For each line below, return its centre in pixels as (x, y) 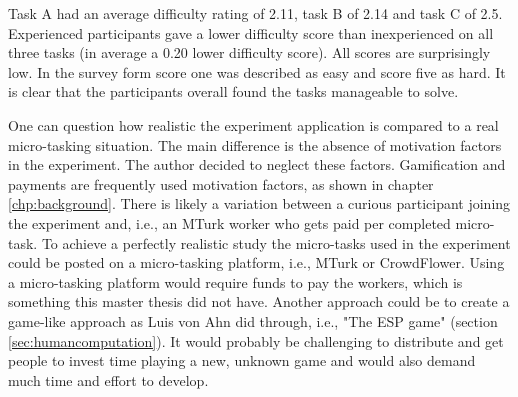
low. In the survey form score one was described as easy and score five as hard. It (257, 71)
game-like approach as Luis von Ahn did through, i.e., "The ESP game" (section (253, 320)
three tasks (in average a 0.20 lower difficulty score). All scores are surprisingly (249, 52)
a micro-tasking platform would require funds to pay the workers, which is (235, 281)
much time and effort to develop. (108, 379)
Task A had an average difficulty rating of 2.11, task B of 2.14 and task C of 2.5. (255, 13)
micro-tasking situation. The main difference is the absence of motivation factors (255, 144)
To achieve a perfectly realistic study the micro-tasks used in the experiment (276, 242)
